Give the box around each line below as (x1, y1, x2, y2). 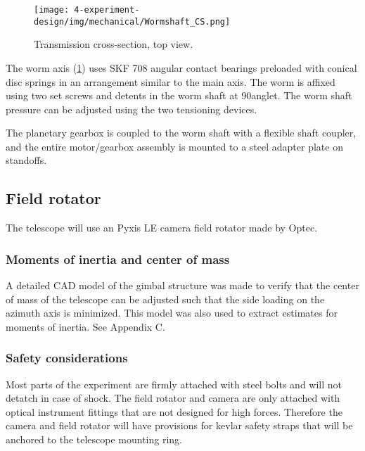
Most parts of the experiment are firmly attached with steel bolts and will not (6, 376, 342, 391)
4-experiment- (74, 5, 140, 15)
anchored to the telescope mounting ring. (6, 432, 182, 447)
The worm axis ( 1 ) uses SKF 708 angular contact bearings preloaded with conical (6, 60, 357, 75)
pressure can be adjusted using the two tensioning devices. (6, 101, 257, 116)
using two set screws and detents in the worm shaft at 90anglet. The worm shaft (6, 88, 352, 103)
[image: (34, 5, 70, 15)
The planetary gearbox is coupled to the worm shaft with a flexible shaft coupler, (6, 125, 357, 140)
